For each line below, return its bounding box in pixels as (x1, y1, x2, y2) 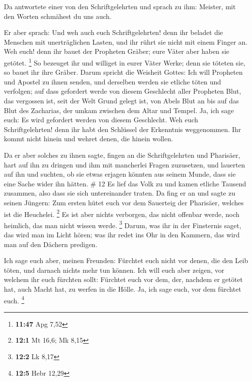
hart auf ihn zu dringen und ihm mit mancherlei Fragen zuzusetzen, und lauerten (4, 159, 245, 169)
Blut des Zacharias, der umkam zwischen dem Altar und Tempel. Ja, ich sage (4, 105, 234, 115)
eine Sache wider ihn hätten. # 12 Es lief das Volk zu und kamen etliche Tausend (4, 178, 246, 188)
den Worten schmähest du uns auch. (4, 11, 111, 21)
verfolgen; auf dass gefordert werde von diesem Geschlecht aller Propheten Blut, (4, 86, 241, 96)
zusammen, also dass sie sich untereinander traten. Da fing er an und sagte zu (4, 188, 236, 198)
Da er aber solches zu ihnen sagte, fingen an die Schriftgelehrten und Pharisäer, (4, 149, 240, 160)
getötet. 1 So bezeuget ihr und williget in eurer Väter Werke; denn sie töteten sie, (4, 56, 246, 67)
